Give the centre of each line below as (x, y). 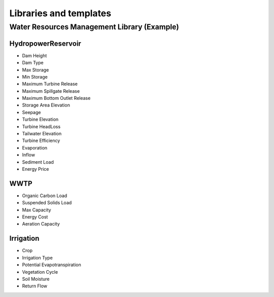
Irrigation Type (37, 257)
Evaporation (35, 147)
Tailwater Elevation (42, 134)
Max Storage (36, 70)
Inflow (29, 155)
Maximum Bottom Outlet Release (56, 98)
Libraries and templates (60, 13)
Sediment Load (38, 162)
